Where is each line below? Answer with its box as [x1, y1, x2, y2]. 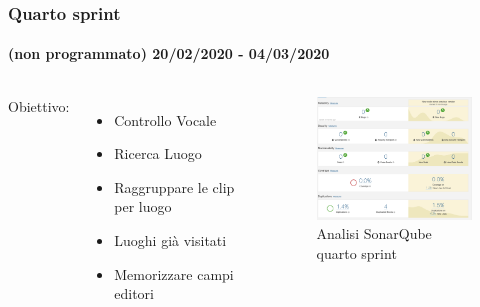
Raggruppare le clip [114, 176, 235, 197]
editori [114, 283, 154, 304]
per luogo [114, 196, 172, 217]
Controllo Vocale [114, 109, 217, 130]
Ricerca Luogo [114, 143, 202, 164]
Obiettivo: [8, 95, 70, 116]
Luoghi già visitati [114, 230, 227, 251]
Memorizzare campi [114, 263, 234, 284]
